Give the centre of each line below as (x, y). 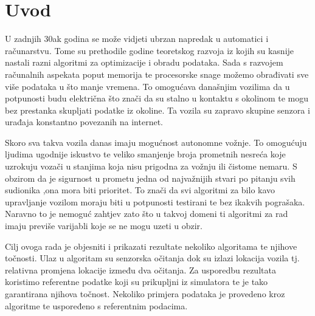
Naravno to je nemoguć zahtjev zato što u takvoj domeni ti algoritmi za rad (147, 214)
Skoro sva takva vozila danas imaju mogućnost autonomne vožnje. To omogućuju (156, 142)
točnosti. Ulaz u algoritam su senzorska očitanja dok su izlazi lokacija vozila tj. (152, 258)
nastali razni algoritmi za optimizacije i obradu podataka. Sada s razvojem (144, 62)
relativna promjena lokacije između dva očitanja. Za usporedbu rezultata (140, 270)
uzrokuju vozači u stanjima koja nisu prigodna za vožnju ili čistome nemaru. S (151, 166)
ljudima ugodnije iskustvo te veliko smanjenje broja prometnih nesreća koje (145, 154)
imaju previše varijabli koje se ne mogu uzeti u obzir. (104, 226)
